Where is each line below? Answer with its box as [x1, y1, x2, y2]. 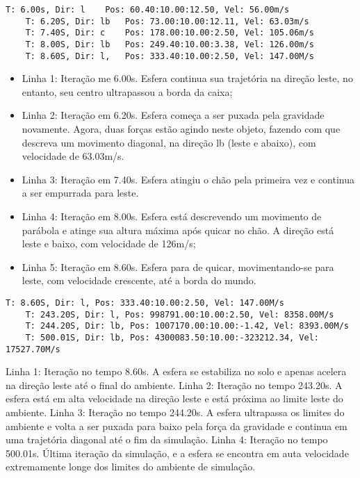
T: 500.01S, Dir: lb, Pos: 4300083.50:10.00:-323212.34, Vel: [25, 332, 320, 343]
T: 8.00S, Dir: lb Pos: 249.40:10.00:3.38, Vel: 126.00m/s [25, 39, 314, 49]
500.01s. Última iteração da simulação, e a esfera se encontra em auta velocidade [6, 445, 349, 460]
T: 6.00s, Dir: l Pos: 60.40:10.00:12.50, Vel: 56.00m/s [6, 5, 290, 15]
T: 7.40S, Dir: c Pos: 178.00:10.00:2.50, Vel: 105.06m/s [25, 28, 314, 38]
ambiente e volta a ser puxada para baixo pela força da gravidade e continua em [6, 418, 347, 433]
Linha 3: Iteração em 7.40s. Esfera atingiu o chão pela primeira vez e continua [22, 172, 355, 186]
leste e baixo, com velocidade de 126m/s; [22, 236, 196, 251]
